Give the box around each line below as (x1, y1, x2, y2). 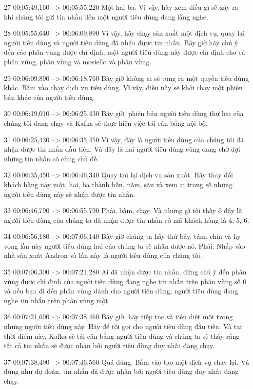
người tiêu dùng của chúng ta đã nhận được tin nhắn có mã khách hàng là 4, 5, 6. (4, 214, 249, 225)
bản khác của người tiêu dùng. (4, 92, 95, 102)
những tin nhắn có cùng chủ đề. (4, 153, 99, 163)
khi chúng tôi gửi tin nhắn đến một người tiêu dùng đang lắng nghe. (4, 11, 208, 21)
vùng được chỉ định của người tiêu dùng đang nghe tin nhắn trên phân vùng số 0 (4, 276, 247, 286)
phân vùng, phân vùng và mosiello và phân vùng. (4, 56, 152, 66)
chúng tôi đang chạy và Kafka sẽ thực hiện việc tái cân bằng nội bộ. (4, 117, 208, 128)
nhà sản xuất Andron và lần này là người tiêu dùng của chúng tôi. (4, 250, 202, 260)
